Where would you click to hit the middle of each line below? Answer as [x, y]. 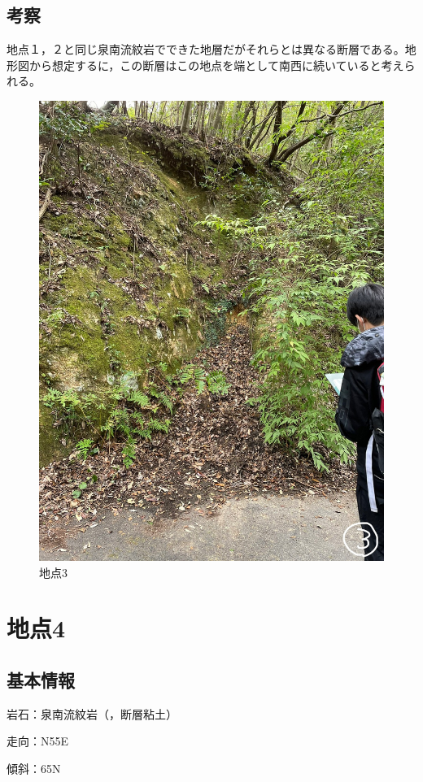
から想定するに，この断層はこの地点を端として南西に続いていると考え [216, 65]
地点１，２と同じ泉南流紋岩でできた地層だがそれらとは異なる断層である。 [206, 49]
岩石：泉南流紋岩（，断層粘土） [92, 713]
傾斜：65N [34, 768]
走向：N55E [38, 741]
